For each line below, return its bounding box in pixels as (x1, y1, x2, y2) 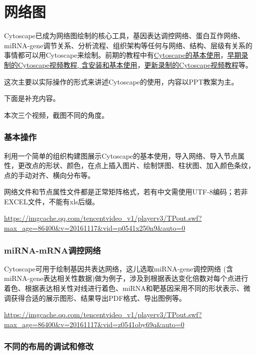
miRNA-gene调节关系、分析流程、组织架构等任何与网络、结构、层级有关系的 (4, 40, 253, 50)
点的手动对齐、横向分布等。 (4, 170, 95, 180)
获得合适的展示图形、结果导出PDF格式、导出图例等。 (10, 292, 186, 303)
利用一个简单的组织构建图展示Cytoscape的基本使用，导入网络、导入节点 (4, 150, 238, 161)
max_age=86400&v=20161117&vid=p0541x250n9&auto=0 (4, 223, 185, 233)
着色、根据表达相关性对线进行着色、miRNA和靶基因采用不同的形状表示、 (4, 283, 244, 293)
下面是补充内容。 (4, 93, 60, 103)
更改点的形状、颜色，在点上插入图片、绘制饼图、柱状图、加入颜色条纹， (17, 160, 255, 171)
